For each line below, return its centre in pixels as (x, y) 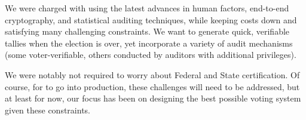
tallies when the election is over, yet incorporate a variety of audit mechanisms (149, 43)
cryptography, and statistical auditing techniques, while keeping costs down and (151, 19)
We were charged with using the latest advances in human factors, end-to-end (147, 8)
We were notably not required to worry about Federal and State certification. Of (152, 74)
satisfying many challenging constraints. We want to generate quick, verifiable (147, 31)
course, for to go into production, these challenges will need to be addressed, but (152, 86)
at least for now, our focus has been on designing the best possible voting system (153, 98)
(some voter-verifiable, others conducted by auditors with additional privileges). (151, 55)
